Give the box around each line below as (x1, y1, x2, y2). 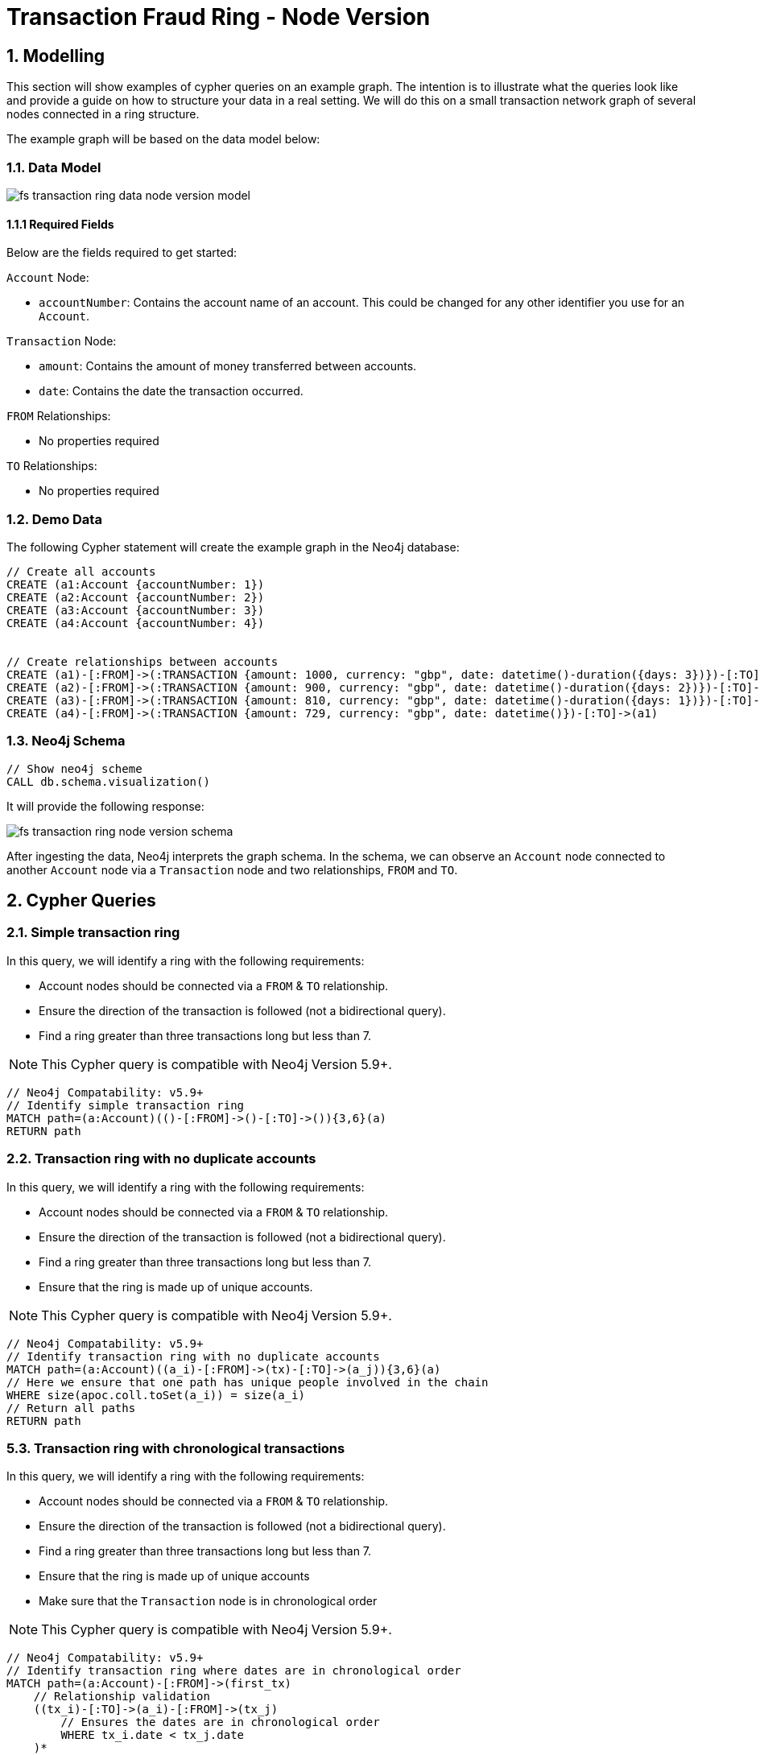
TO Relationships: (6, 459, 97, 473)
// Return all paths (6, 1401, 136, 1414)
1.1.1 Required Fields (6, 217, 114, 231)
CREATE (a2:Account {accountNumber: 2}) (6, 590, 265, 604)
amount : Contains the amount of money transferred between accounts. (39, 359, 417, 374)
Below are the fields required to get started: (6, 246, 237, 260)
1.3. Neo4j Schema (6, 733, 126, 749)
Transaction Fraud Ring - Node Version (6, 3, 431, 31)
